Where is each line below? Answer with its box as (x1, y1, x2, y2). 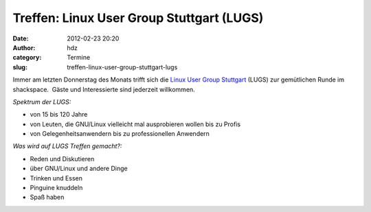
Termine (67, 54, 91, 62)
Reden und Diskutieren (30, 154, 95, 163)
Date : (12, 34, 29, 43)
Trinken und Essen (30, 174, 82, 182)
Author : (12, 43, 36, 51)
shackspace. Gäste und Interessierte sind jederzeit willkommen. (12, 85, 195, 93)
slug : (12, 62, 27, 71)
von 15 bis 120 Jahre (30, 110, 88, 119)
